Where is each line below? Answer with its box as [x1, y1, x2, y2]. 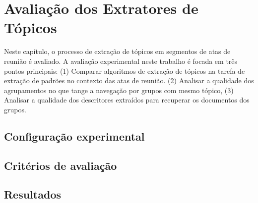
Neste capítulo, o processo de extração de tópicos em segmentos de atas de [4, 46, 231, 56]
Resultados [4, 187, 61, 202]
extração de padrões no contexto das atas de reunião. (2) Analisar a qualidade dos [4, 75, 254, 86]
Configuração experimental [4, 128, 145, 144]
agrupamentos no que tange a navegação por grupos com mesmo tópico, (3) [4, 85, 234, 95]
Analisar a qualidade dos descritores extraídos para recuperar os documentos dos [4, 95, 250, 105]
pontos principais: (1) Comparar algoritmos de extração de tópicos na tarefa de [4, 65, 245, 76]
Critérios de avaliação [4, 157, 117, 173]
